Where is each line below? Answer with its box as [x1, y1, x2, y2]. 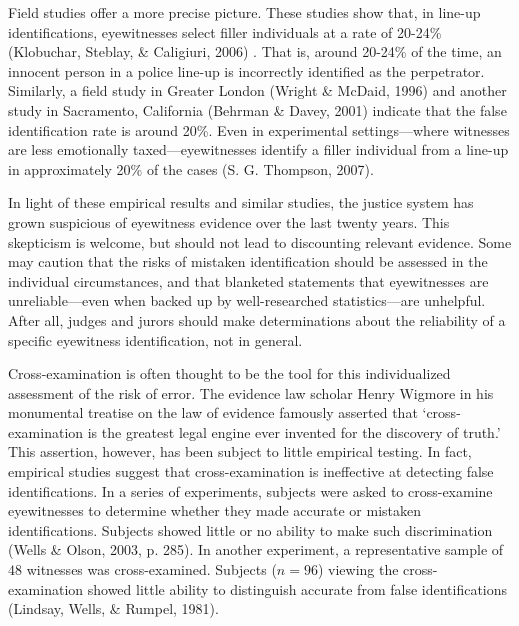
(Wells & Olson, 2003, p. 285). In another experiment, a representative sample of [8, 539, 504, 560]
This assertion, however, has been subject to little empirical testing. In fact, [8, 441, 472, 462]
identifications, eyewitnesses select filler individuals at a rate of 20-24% [8, 21, 442, 42]
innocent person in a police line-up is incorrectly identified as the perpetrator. [8, 60, 485, 81]
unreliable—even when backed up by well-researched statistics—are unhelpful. [8, 290, 486, 311]
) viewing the [317, 559, 399, 580]
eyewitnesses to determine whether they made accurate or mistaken [8, 500, 421, 521]
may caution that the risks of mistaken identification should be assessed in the [8, 251, 488, 272]
